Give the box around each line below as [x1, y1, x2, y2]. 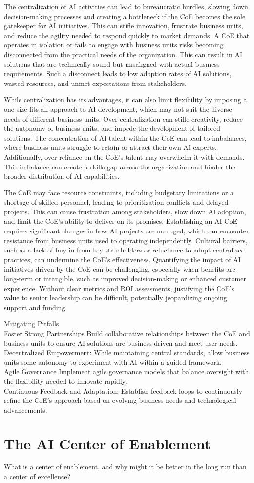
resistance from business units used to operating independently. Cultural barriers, [4, 235, 248, 245]
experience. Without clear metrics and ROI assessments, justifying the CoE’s [4, 283, 234, 293]
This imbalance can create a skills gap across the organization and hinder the [4, 161, 235, 171]
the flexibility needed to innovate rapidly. [4, 376, 127, 386]
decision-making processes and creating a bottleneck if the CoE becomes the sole [4, 11, 246, 21]
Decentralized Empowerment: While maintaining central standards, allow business [4, 347, 250, 357]
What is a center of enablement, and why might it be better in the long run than [4, 462, 247, 472]
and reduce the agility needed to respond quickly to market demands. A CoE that [4, 30, 250, 40]
